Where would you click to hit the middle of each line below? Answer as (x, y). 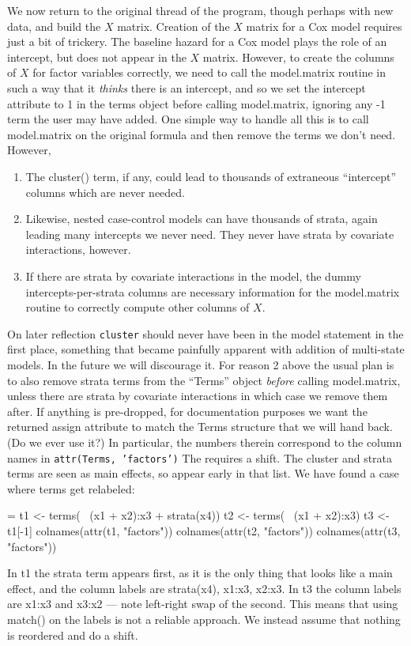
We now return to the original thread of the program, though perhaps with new (200, 10)
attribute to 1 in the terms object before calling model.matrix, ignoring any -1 (196, 103)
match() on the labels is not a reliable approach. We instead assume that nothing (204, 619)
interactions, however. (78, 249)
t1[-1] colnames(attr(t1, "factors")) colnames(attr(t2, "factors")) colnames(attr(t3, (204, 530)
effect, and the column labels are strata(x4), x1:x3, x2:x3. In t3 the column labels (204, 588)
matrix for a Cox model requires (324, 26)
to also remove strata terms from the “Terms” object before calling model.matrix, (204, 380)
